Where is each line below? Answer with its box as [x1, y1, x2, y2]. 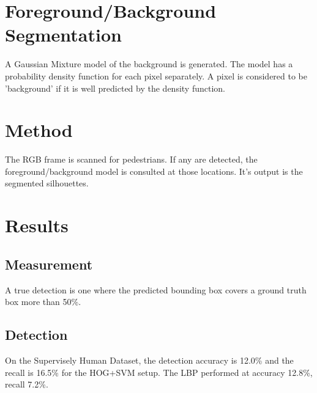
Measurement [5, 254, 93, 273]
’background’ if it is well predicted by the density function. [5, 81, 225, 94]
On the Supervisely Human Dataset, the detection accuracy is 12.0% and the [5, 353, 294, 366]
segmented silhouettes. [5, 177, 89, 189]
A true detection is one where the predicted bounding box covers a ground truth [5, 283, 307, 296]
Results [5, 213, 69, 238]
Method [5, 117, 73, 142]
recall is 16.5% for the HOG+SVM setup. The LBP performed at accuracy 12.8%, [5, 365, 313, 378]
